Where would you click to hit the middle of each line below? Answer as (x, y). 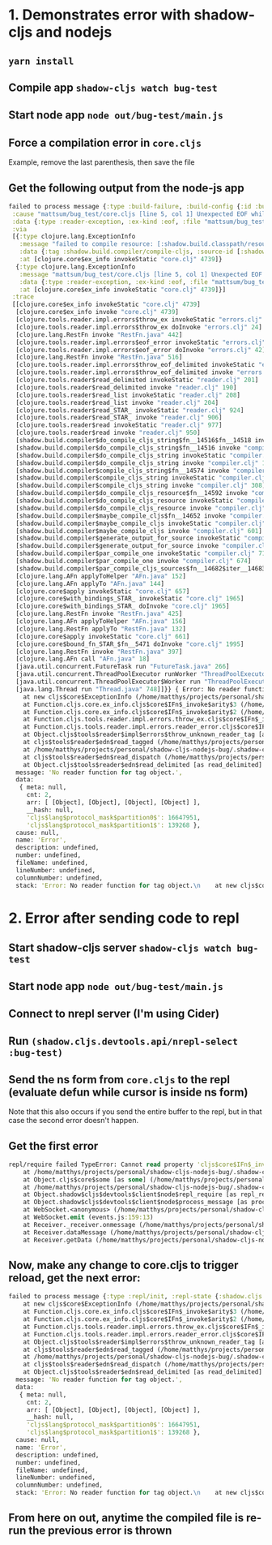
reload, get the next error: (74, 1278)
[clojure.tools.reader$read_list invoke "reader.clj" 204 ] (117, 402)
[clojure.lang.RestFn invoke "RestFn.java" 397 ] (99, 652)
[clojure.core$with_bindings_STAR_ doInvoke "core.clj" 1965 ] (123, 606)
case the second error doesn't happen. (74, 1121)
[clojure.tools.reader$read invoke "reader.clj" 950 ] (108, 433)
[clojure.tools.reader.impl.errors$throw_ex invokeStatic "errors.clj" (139, 320)
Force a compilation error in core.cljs (105, 142)
